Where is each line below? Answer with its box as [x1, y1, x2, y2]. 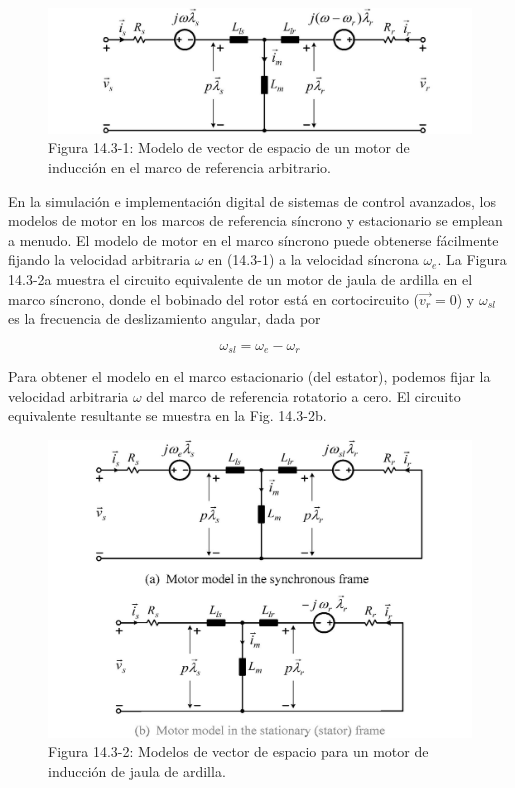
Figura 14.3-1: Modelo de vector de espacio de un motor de [48, 137, 410, 158]
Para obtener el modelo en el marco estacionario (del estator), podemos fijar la [8, 366, 491, 387]
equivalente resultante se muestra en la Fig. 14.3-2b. [8, 405, 327, 426]
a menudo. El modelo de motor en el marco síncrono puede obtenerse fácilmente [8, 229, 499, 250]
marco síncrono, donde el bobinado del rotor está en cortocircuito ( [8, 288, 420, 309]
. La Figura [437, 249, 507, 270]
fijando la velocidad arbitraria [8, 249, 191, 270]
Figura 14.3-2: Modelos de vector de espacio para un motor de [48, 741, 429, 762]
